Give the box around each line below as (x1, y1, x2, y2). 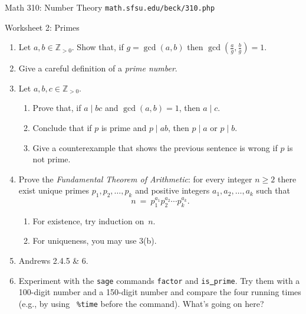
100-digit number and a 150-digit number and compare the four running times (18, 286, 301, 298)
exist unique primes (18, 184, 89, 197)
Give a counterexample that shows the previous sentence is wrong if (32, 141, 278, 153)
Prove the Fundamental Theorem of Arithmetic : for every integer (18, 172, 252, 185)
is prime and (101, 122, 147, 134)
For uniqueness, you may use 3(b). (32, 234, 157, 247)
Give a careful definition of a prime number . (18, 62, 177, 74)
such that (256, 184, 290, 197)
